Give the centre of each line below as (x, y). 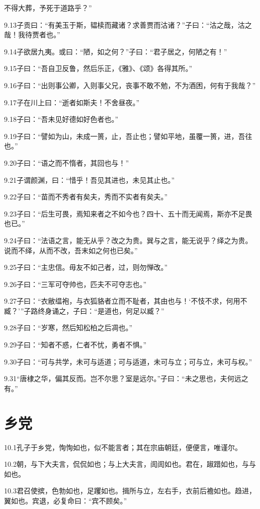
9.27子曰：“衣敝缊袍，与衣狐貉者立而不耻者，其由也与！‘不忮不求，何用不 (126, 301)
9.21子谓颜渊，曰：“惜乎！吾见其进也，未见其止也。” (90, 179)
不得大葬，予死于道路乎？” (48, 8)
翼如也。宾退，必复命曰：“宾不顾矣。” (66, 500)
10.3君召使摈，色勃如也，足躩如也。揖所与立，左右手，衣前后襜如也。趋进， (130, 491)
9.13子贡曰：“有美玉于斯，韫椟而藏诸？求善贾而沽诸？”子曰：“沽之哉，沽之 (128, 24)
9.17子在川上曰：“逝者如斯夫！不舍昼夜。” (72, 102)
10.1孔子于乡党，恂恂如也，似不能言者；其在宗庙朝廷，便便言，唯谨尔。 (123, 447)
